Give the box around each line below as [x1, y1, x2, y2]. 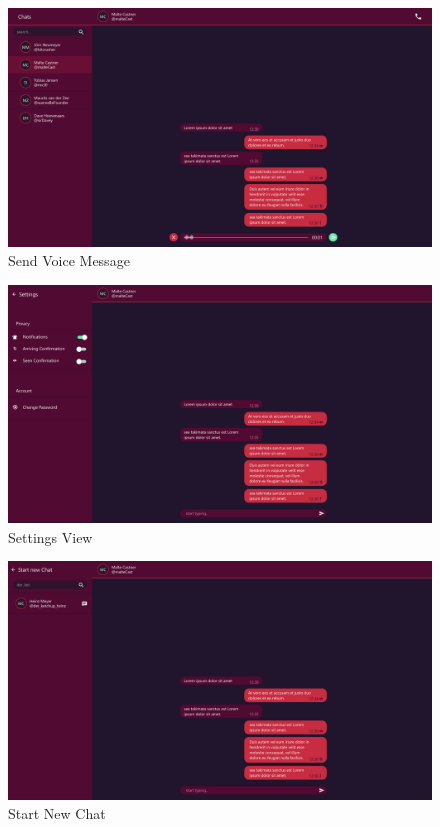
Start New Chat [8, 803, 106, 824]
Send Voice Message [8, 250, 130, 271]
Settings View [8, 526, 93, 547]
